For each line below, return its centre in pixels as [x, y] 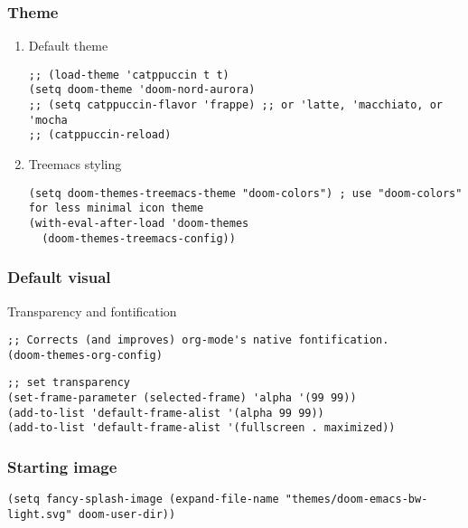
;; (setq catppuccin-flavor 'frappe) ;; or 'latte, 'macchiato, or [235, 105]
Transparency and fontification [92, 311]
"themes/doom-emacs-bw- [356, 500]
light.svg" [40, 514]
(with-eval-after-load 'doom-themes [139, 223]
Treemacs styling [75, 164]
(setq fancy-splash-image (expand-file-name [143, 500]
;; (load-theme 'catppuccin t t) [129, 75]
